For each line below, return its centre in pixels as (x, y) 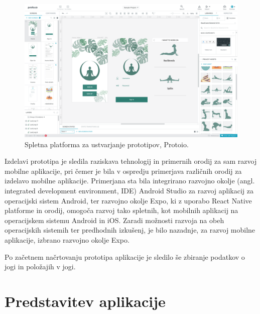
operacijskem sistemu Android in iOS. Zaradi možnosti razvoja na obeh (114, 220)
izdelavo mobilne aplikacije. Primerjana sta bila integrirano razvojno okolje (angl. (130, 181)
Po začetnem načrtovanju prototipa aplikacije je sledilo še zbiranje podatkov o (125, 256)
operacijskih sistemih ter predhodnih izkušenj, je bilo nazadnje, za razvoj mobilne (130, 230)
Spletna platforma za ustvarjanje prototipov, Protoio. (107, 144)
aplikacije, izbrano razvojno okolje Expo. (67, 239)
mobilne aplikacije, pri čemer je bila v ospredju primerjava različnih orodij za (123, 171)
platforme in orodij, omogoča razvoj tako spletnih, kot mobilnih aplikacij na (121, 210)
